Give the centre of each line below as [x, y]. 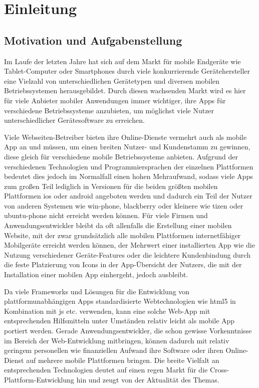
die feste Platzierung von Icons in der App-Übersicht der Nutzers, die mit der [123, 264]
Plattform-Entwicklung [39, 379]
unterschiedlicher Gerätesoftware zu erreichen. [74, 120]
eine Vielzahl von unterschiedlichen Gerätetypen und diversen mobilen [112, 80]
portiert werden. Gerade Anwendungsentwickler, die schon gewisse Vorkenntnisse [128, 331]
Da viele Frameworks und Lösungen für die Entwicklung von [97, 291]
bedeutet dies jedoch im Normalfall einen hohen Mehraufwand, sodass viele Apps [128, 176]
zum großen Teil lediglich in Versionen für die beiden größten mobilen [111, 186]
